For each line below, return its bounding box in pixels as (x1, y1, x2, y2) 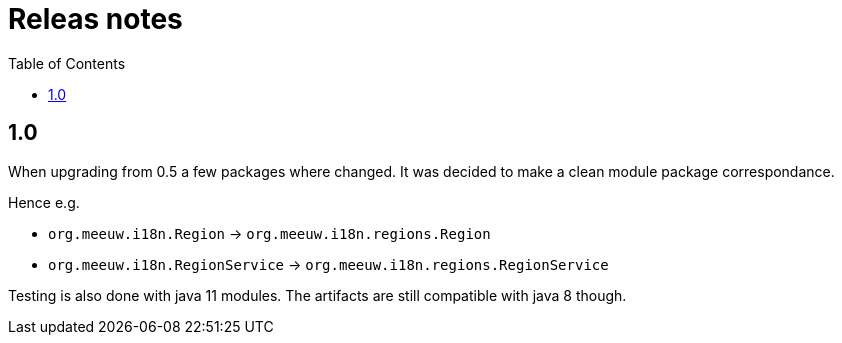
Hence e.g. (8, 193, 80, 211)
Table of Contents (8, 54, 126, 72)
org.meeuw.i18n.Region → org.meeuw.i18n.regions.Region (48, 224, 491, 242)
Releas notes (8, 2, 183, 36)
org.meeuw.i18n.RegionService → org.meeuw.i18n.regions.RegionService (48, 255, 609, 273)
